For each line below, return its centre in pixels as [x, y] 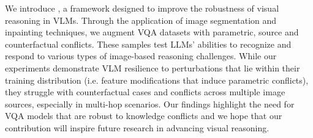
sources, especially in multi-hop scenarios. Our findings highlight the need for [150, 103]
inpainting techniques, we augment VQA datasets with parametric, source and [152, 32]
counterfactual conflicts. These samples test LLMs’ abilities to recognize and [148, 44]
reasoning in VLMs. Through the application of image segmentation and [141, 20]
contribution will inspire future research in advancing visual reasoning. [137, 127]
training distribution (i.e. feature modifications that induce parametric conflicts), [157, 80]
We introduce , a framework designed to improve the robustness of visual [142, 8]
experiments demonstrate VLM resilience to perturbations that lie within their [153, 67]
